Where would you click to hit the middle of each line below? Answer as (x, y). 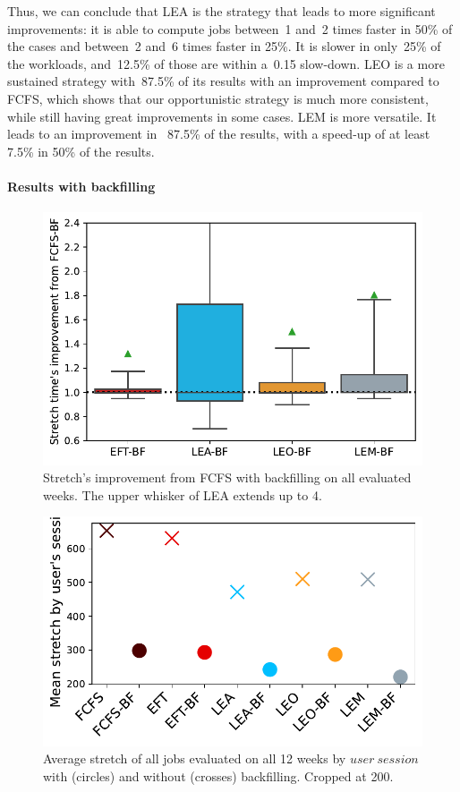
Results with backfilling (81, 186)
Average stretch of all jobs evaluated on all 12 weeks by (195, 758)
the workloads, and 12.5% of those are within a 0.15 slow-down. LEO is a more (226, 63)
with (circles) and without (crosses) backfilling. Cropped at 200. (218, 775)
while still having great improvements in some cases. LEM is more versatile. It (222, 116)
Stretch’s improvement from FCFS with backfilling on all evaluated (227, 477)
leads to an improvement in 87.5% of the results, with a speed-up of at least (219, 134)
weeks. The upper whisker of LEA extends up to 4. (183, 494)
